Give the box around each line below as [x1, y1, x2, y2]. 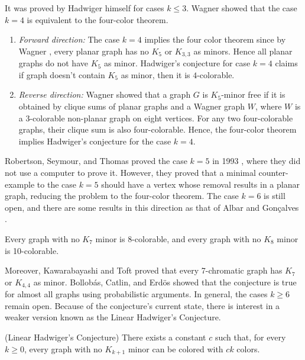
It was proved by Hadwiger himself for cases [5, 2, 164, 14]
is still [264, 189, 285, 202]
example [5, 178, 35, 190]
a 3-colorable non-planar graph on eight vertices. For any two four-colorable [18, 111, 293, 124]
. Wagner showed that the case [186, 2, 297, 14]
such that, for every [215, 330, 286, 343]
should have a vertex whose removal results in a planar [101, 178, 300, 190]
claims [275, 57, 298, 69]
